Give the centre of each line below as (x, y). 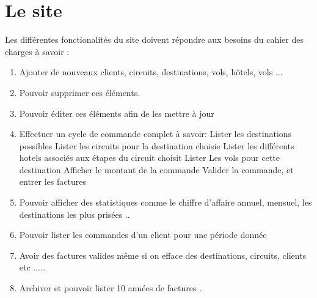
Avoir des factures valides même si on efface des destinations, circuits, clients (163, 255)
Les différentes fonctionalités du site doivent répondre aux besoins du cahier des (154, 39)
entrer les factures (53, 181)
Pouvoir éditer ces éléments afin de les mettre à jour (117, 113)
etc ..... (32, 267)
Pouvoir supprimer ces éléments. (80, 92)
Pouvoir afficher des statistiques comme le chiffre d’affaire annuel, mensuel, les (166, 202)
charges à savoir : (37, 51)
